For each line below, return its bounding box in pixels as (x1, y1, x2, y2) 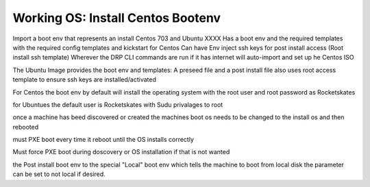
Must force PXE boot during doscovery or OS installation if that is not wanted (12, 148, 230, 156)
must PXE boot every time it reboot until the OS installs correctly (12, 136, 195, 144)
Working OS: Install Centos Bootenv (12, 10, 221, 25)
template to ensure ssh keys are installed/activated (12, 75, 157, 84)
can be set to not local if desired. (12, 170, 106, 178)
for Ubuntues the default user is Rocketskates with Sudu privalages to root (12, 100, 223, 109)
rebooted (12, 123, 39, 131)
